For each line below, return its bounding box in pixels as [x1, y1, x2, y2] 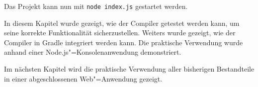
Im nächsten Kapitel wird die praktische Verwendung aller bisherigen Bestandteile [4, 64, 255, 74]
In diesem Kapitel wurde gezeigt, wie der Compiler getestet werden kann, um [4, 17, 240, 28]
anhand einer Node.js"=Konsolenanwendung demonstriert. [4, 47, 181, 57]
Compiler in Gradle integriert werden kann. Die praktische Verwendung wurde [4, 37, 243, 47]
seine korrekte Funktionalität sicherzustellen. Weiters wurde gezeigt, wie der [4, 27, 236, 38]
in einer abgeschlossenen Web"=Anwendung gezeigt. [4, 73, 163, 84]
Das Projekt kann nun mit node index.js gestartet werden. [4, 1, 188, 11]
